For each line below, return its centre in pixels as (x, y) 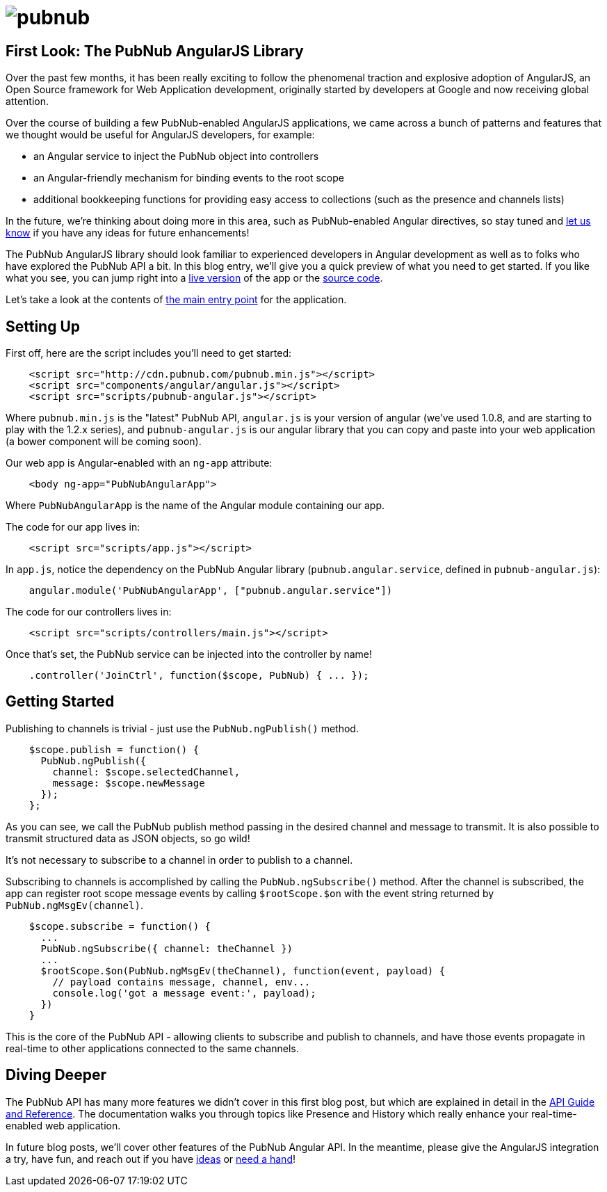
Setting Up (43, 326)
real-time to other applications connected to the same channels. (152, 1048)
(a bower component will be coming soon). (104, 442)
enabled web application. (63, 1125)
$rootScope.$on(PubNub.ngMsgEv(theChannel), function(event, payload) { (243, 970)
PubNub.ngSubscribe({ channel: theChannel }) (167, 948)
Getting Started (60, 702)
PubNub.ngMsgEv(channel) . (74, 905)
